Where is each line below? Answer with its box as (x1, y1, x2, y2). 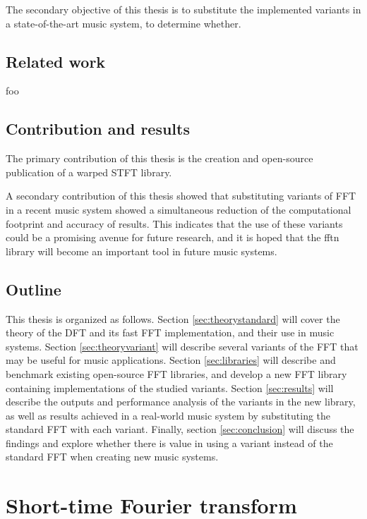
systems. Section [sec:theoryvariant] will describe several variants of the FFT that (6, 338, 359, 353)
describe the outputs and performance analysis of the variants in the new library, (6, 394, 356, 409)
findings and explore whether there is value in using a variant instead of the (6, 435, 333, 450)
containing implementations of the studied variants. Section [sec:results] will (6, 380, 334, 395)
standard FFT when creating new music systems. (6, 449, 219, 464)
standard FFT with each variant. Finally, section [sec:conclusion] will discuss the (6, 422, 354, 436)
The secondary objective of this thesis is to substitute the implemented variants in (6, 2, 361, 16)
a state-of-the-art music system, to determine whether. (6, 16, 241, 30)
